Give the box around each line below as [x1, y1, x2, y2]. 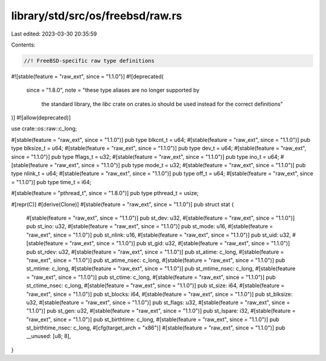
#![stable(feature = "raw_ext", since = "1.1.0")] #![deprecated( [11, 72, 164, 80]
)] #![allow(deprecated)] [11, 114, 71, 121]
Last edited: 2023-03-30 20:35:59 [11, 30, 97, 37]
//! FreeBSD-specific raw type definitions [24, 57, 155, 64]
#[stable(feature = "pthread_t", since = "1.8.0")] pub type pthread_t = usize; [11, 190, 199, 197]
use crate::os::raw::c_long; [11, 125, 77, 132]
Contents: [11, 41, 36, 48]
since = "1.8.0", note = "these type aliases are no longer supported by [26, 86, 200, 94]
